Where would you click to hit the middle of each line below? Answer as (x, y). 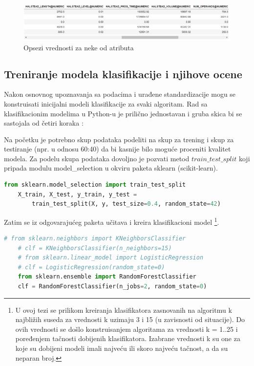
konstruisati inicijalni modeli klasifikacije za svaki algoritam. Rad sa (106, 103)
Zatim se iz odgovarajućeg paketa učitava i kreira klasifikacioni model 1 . (112, 221)
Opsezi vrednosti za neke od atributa (79, 47)
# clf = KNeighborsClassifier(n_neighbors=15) (95, 248)
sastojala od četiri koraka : (44, 123)
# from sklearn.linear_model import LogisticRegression (111, 258)
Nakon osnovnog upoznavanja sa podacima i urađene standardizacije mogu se (120, 94)
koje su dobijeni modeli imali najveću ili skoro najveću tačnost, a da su (122, 348)
